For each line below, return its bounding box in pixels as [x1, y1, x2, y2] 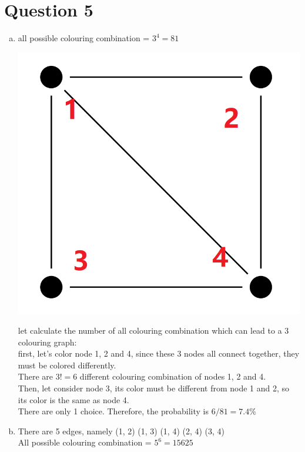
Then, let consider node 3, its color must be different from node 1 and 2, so [18, 382, 290, 394]
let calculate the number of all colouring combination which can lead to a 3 [18, 324, 289, 337]
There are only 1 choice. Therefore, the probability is [18, 405, 209, 417]
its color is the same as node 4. [18, 393, 129, 406]
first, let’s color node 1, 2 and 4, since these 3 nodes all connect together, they [18, 347, 300, 360]
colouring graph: [18, 335, 77, 348]
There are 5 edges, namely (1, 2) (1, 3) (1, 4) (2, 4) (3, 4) [18, 424, 225, 437]
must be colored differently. [18, 358, 116, 371]
